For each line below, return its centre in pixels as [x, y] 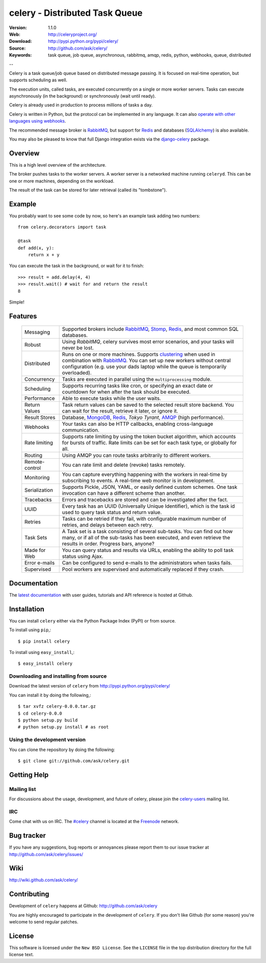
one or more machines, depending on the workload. [62, 181]
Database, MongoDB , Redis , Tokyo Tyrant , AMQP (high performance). [143, 417]
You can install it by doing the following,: [50, 695]
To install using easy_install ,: [42, 652]
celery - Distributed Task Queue [76, 13]
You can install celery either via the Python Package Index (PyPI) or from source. [92, 620]
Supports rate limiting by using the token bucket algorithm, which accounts [149, 437]
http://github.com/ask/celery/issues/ [46, 854]
